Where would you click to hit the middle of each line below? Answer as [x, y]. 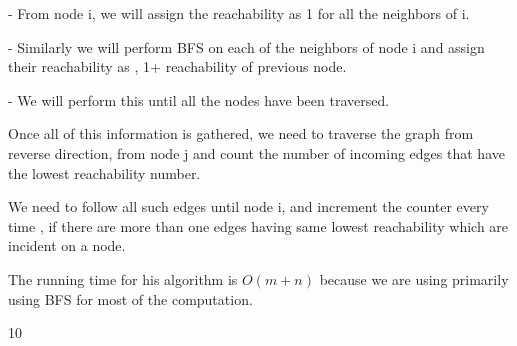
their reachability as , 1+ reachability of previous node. [177, 66]
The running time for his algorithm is [123, 278]
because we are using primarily [414, 278]
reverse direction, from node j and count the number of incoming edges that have [256, 152]
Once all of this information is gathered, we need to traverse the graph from [241, 133]
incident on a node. [67, 245]
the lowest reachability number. [104, 172]
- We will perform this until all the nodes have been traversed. [199, 99]
